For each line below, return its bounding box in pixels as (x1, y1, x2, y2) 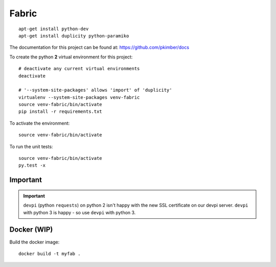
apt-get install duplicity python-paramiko (18, 33, 129, 38)
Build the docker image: (9, 239, 60, 245)
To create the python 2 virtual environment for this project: (9, 54, 133, 60)
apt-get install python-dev (18, 26, 89, 32)
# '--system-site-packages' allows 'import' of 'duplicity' (18, 87, 172, 93)
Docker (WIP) (9, 225, 53, 234)
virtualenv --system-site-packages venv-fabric (18, 94, 140, 100)
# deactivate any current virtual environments (18, 66, 140, 72)
